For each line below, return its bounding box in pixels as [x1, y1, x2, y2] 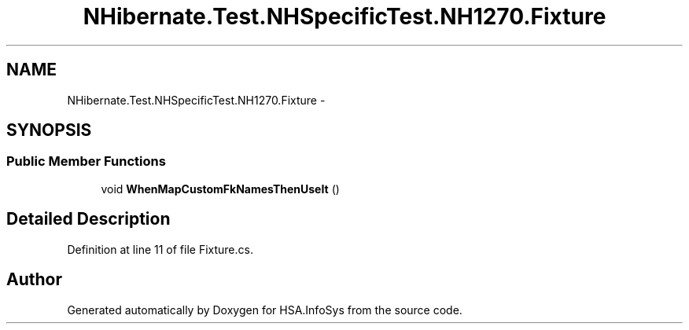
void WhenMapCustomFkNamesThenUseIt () [101, 181, 340, 196]
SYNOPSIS [6, 120, 92, 141]
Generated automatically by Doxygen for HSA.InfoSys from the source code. [67, 302, 462, 317]
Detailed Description [6, 209, 171, 229]
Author [6, 269, 62, 290]
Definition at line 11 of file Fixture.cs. [67, 242, 253, 256]
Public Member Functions [6, 153, 166, 170]
